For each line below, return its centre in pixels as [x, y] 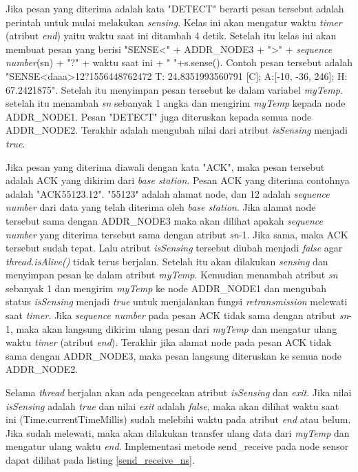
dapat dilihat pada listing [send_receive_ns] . [100, 460]
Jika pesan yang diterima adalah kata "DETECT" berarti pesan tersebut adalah [175, 8]
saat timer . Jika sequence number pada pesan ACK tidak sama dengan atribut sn [177, 315]
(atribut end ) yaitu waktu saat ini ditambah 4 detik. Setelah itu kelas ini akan [171, 35]
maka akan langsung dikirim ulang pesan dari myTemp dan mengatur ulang [177, 328]
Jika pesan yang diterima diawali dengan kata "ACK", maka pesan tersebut [165, 166]
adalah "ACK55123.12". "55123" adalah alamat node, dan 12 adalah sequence [168, 193]
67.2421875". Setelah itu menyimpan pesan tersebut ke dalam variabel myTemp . [174, 89]
